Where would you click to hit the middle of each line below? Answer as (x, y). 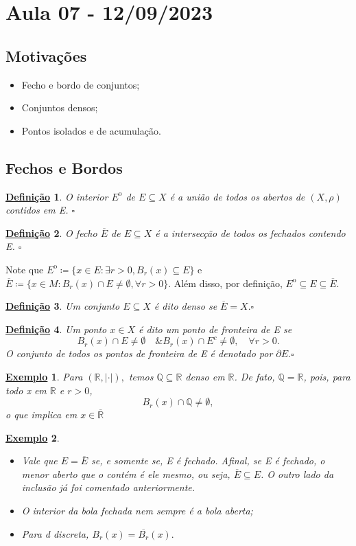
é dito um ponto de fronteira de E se (215, 329)
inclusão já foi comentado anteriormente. (108, 487)
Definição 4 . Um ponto (56, 329)
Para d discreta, (55, 533)
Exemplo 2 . (33, 437)
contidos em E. (37, 210)
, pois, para (327, 376)
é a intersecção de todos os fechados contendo (250, 232)
